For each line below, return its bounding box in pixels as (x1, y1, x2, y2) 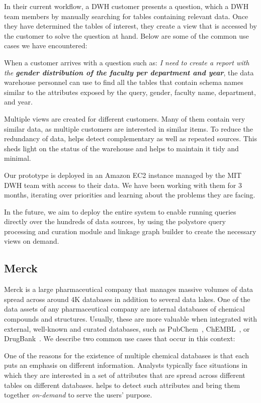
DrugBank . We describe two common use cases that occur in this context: (4, 333, 235, 344)
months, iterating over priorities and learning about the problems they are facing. (4, 189, 255, 200)
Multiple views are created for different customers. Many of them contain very (4, 113, 245, 124)
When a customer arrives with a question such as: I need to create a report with (4, 57, 249, 67)
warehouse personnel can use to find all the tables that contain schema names (4, 77, 243, 87)
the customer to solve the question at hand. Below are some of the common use (4, 30, 249, 41)
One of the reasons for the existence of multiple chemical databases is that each (4, 350, 249, 360)
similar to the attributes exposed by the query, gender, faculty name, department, (4, 86, 256, 97)
